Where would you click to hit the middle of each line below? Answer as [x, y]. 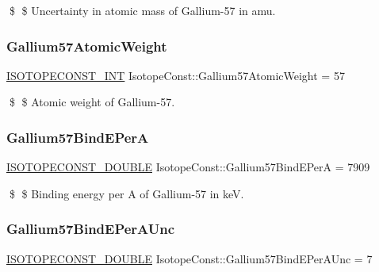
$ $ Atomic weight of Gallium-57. [92, 102]
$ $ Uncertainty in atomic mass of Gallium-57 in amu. [142, 10]
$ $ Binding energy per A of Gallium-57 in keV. [126, 193]
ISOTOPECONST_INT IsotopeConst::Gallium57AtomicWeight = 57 [176, 75]
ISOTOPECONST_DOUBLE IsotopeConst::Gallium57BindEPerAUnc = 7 [189, 258]
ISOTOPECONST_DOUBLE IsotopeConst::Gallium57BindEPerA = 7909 [188, 167]
